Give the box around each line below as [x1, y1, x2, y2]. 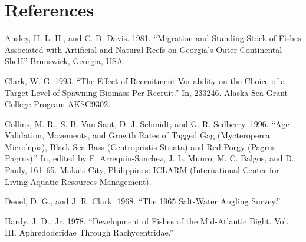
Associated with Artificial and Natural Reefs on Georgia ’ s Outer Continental [5, 43, 282, 55]
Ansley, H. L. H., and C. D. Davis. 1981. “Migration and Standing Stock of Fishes [5, 32, 301, 44]
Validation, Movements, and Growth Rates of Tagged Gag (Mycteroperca [5, 129, 270, 141]
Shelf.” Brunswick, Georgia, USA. [5, 55, 126, 67]
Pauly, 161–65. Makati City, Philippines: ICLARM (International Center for [5, 164, 279, 176]
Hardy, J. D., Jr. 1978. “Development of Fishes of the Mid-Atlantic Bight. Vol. [5, 214, 289, 227]
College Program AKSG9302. [5, 98, 110, 110]
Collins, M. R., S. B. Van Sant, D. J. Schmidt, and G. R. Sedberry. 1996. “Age [5, 117, 289, 130]
